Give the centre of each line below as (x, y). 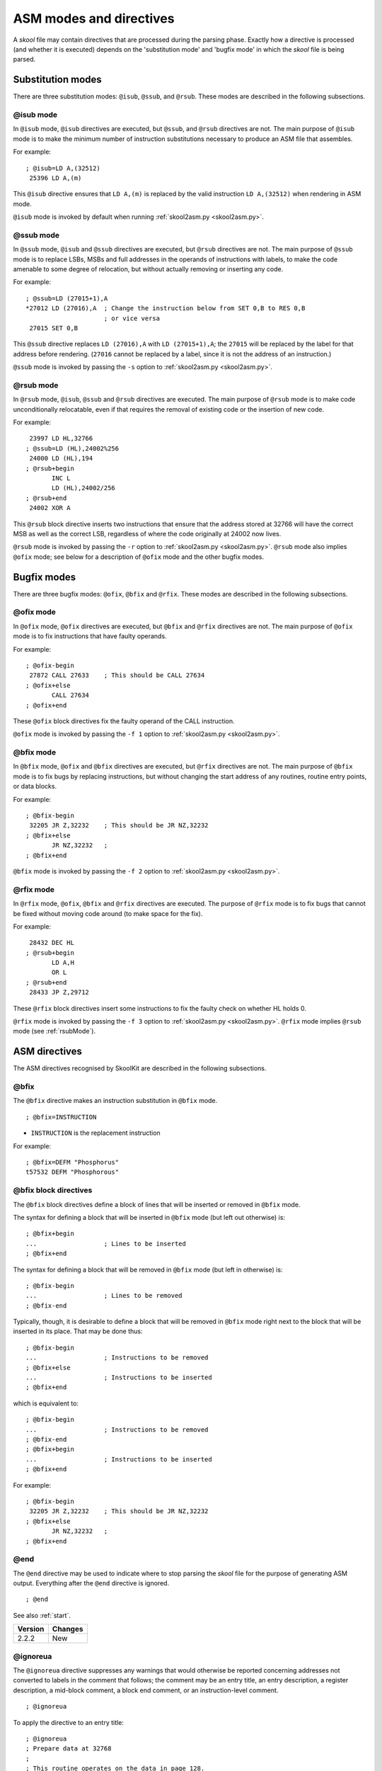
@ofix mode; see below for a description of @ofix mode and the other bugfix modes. (139, 557)
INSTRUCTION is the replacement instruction (95, 1133)
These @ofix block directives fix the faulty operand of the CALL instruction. (124, 721)
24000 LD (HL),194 (61, 458)
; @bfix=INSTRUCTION (61, 1117)
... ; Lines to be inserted (106, 1244)
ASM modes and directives (94, 18)
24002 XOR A (50, 508)
